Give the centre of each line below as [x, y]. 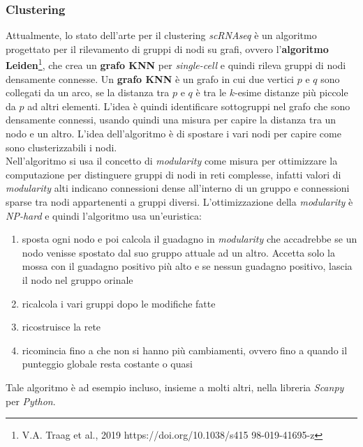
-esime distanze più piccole [291, 92]
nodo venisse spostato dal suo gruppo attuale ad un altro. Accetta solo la [178, 252]
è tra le [211, 92]
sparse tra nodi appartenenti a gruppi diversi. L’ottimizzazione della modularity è [179, 202]
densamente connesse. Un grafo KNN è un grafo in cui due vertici [150, 78]
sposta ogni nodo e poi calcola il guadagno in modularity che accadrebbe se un [190, 239]
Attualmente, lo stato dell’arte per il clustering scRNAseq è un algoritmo [161, 35]
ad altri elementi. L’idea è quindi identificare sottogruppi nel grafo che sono [189, 106]
